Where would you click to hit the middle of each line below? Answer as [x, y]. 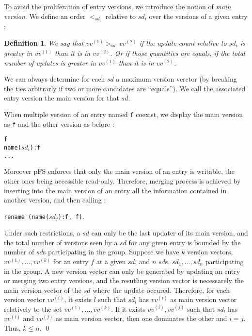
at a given [111, 261]
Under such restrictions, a [42, 233]
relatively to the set [33, 309]
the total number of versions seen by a [61, 242]
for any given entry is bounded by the [185, 242]
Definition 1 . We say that [44, 42]
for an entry [71, 261]
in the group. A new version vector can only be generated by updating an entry [122, 271]
